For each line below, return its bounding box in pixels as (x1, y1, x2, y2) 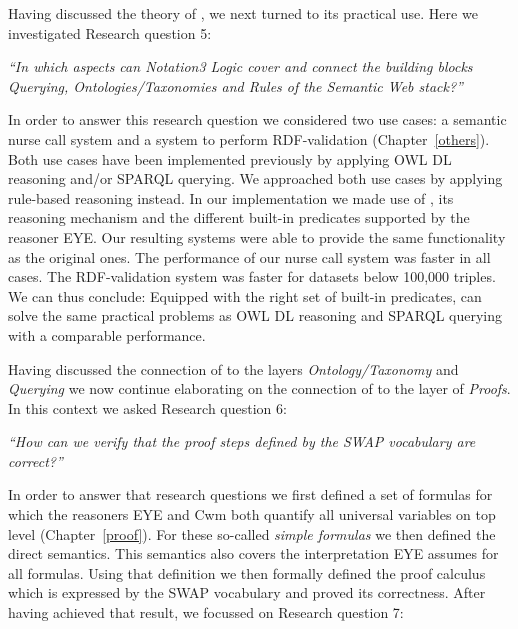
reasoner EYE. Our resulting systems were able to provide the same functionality (8, 226, 506, 247)
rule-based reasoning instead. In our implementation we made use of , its (8, 187, 454, 208)
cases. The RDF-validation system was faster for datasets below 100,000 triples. (8, 266, 496, 287)
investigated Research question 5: (8, 22, 212, 43)
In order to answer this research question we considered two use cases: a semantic (8, 109, 507, 130)
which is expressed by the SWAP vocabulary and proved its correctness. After (8, 582, 486, 603)
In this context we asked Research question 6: (8, 397, 287, 418)
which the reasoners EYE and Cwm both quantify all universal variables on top (8, 504, 496, 525)
